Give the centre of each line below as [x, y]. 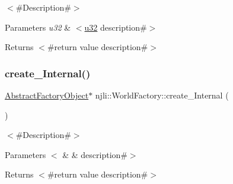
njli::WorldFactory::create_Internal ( [162, 95]
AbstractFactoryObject [47, 95]
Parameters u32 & [38, 27]
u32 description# [116, 27]
